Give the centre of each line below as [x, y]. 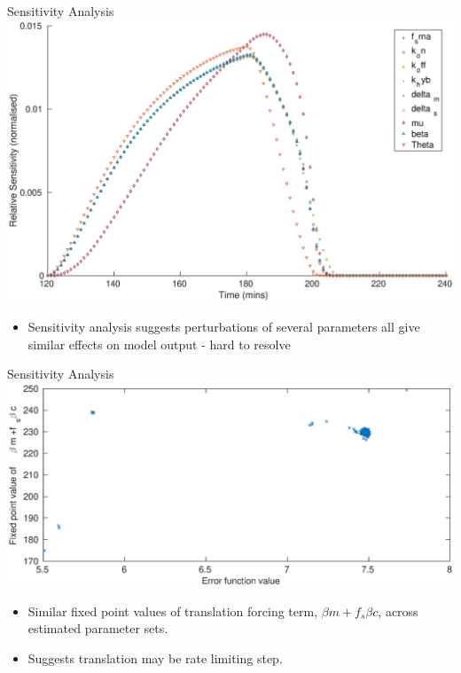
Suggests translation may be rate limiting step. [155, 658]
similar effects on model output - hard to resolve [159, 344]
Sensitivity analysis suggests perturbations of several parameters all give [224, 327]
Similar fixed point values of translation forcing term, [173, 610]
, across [398, 610]
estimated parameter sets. [98, 628]
